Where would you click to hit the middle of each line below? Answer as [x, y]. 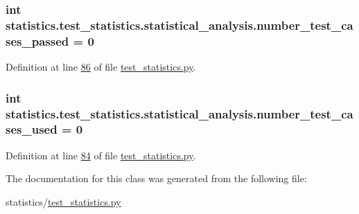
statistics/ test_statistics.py [63, 201]
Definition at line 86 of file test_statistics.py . [101, 67]
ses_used [32, 129]
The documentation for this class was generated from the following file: [156, 178]
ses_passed [37, 41]
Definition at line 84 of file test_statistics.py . [101, 155]
